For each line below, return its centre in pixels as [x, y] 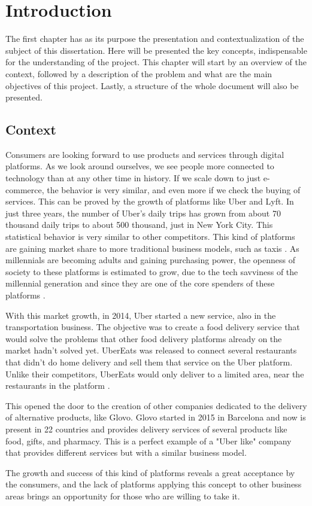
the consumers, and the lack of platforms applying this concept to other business [154, 484]
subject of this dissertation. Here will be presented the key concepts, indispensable [156, 50]
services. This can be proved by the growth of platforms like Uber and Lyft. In [150, 201]
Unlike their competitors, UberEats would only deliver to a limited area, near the [155, 374]
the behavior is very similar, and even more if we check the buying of [174, 189]
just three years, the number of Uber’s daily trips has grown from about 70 [143, 213]
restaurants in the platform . [58, 385]
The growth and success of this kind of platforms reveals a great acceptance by [150, 472]
